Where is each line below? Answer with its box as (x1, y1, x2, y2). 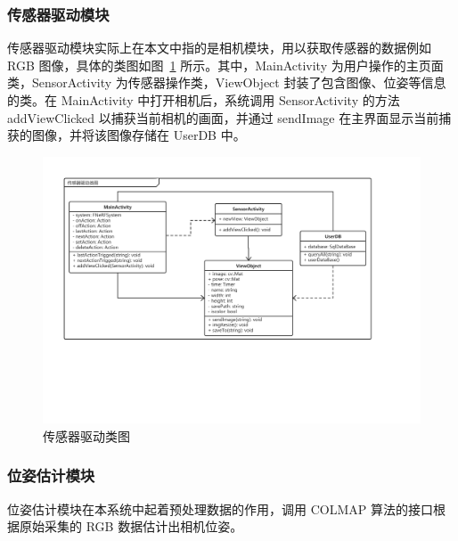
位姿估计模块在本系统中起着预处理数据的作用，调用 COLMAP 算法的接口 (7, 499, 433, 518)
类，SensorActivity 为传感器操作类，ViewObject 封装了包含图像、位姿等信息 (7, 73, 446, 92)
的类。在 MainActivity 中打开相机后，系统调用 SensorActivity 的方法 (7, 91, 400, 109)
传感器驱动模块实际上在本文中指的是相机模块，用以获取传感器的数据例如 (7, 38, 431, 57)
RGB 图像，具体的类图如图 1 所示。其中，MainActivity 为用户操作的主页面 (7, 55, 444, 74)
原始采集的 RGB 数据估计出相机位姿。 (19, 517, 243, 536)
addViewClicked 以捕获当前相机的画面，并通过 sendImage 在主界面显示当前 (7, 108, 439, 127)
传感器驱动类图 (43, 426, 130, 445)
